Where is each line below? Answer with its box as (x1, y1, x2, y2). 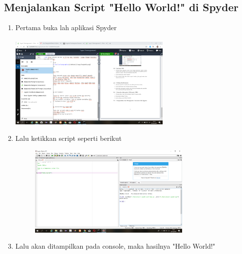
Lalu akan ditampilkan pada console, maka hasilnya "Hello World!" (15, 241, 216, 251)
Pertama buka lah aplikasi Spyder (15, 22, 117, 33)
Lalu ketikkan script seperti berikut (15, 133, 122, 143)
